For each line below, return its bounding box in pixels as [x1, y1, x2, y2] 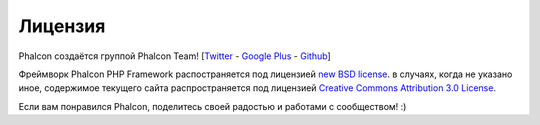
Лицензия [18, 15, 106, 37]
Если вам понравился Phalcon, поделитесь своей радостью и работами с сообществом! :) [18, 100, 407, 112]
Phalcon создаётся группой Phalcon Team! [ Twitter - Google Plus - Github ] [18, 50, 331, 62]
